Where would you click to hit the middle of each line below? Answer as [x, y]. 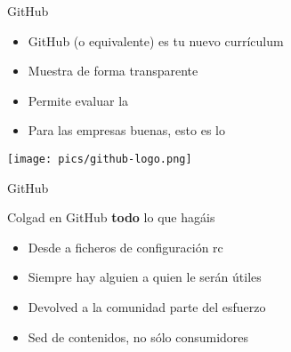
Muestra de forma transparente [113, 71]
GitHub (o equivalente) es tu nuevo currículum [156, 40]
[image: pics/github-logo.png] [100, 159]
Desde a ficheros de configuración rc [125, 247]
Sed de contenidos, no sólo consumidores [138, 336]
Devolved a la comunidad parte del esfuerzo [147, 307]
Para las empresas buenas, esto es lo [126, 130]
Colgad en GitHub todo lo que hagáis [111, 217]
